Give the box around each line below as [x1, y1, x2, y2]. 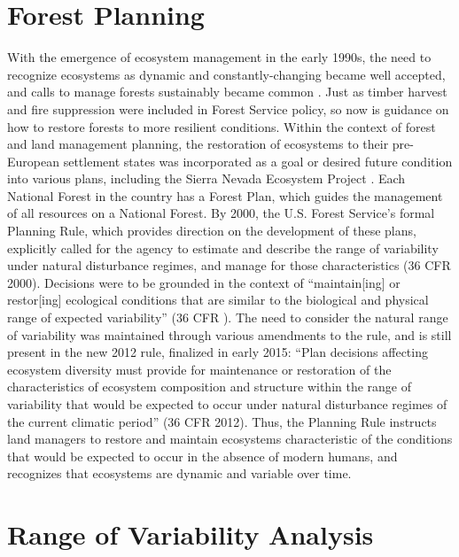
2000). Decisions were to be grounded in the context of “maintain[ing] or [7, 273, 401, 291]
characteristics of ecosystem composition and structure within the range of [7, 377, 412, 396]
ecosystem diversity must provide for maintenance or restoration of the [7, 360, 392, 378]
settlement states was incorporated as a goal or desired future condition [63, 151, 453, 170]
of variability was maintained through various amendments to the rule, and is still [7, 325, 452, 344]
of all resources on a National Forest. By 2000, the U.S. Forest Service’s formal [7, 204, 435, 222]
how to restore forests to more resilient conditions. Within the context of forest [7, 117, 436, 135]
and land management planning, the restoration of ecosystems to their [7, 135, 389, 153]
